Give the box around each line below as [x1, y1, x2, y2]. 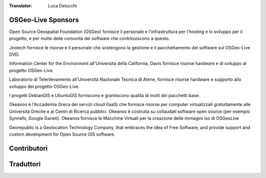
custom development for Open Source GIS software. [9, 131, 116, 137]
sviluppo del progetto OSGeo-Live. [9, 83, 80, 89]
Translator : [9, 3, 33, 8]
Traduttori [9, 160, 41, 168]
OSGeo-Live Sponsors [9, 15, 79, 24]
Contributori [9, 144, 48, 152]
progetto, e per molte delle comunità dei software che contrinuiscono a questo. [9, 36, 170, 41]
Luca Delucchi [48, 3, 77, 8]
